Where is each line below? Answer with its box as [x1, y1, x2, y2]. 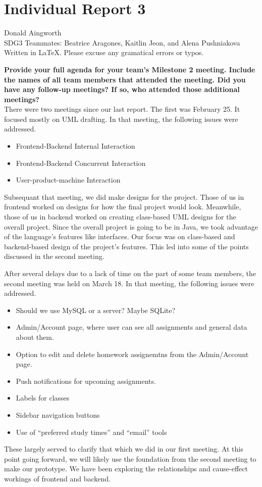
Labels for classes [16, 392, 70, 403]
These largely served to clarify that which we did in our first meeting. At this [4, 444, 243, 454]
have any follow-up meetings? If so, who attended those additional [4, 84, 240, 95]
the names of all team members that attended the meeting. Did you [4, 74, 246, 84]
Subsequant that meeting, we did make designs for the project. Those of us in [4, 191, 244, 202]
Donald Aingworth [4, 27, 62, 38]
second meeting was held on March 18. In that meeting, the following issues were [4, 278, 254, 288]
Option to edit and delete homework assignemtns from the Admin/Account [16, 348, 249, 359]
